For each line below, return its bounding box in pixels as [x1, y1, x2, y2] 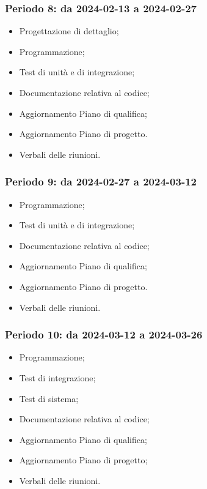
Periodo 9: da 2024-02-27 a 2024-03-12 [5, 174, 197, 189]
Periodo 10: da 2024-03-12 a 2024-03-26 [5, 327, 203, 342]
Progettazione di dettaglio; [19, 24, 119, 37]
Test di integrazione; [19, 371, 96, 384]
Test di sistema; [19, 392, 79, 405]
